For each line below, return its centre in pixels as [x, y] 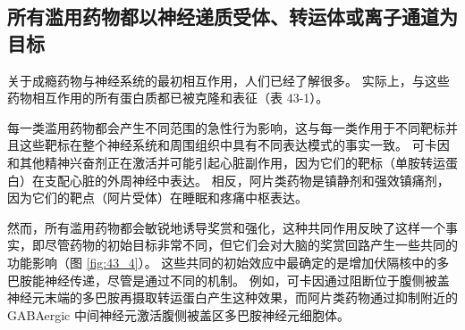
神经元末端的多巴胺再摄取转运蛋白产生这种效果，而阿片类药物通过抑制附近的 [232, 297]
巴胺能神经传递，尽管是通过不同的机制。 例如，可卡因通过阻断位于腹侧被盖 [228, 280]
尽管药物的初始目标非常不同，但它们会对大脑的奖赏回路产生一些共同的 [251, 245]
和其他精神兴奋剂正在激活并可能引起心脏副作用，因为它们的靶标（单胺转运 [226, 162]
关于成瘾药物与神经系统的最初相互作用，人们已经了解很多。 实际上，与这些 [228, 80]
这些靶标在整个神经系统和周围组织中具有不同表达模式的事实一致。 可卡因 [234, 145]
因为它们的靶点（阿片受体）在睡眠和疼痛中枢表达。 [157, 198]
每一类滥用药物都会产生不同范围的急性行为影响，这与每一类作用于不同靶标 [226, 127]
